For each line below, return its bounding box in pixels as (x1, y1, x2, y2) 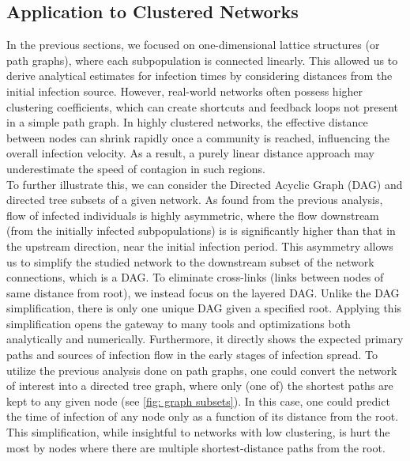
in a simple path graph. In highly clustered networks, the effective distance (6, 114, 368, 130)
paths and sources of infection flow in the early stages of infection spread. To (6, 346, 378, 363)
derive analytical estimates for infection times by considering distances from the (6, 67, 393, 84)
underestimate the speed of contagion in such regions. (6, 160, 265, 176)
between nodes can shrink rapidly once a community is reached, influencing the (6, 129, 389, 145)
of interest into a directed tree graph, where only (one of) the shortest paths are (6, 377, 393, 394)
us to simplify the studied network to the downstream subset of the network (6, 253, 374, 270)
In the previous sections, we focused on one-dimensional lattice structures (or (6, 36, 380, 53)
